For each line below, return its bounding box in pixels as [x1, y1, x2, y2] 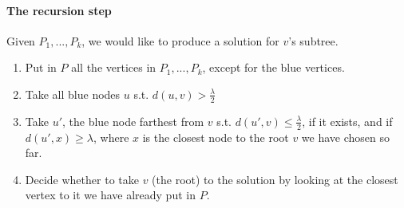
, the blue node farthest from [62, 112, 204, 129]
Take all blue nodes [25, 85, 121, 102]
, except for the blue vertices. [202, 59, 345, 76]
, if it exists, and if [302, 112, 393, 129]
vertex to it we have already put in [25, 186, 196, 203]
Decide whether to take [25, 171, 139, 187]
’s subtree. [288, 32, 339, 49]
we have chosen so [301, 128, 390, 145]
